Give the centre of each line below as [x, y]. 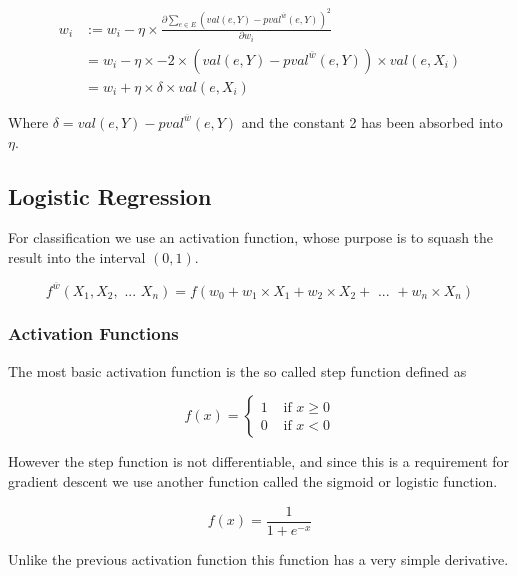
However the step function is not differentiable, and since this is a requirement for [259, 461]
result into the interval [77, 256]
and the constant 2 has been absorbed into [372, 121]
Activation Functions [93, 333]
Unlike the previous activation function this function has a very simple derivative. [258, 558]
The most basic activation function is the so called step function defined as [237, 370]
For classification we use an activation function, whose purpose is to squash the [251, 237]
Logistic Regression [110, 195]
